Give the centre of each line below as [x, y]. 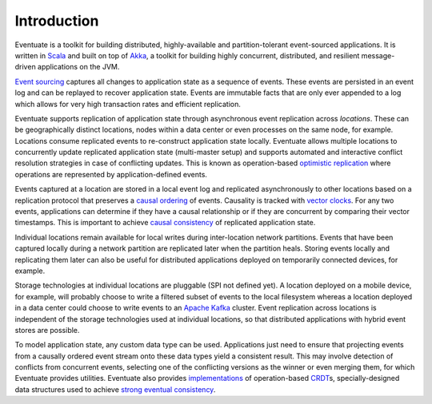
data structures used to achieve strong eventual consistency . [115, 389]
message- [378, 55]
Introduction [57, 21]
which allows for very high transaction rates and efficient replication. [128, 104]
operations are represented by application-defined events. [111, 174]
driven [25, 67]
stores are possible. [47, 330]
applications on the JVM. [78, 67]
